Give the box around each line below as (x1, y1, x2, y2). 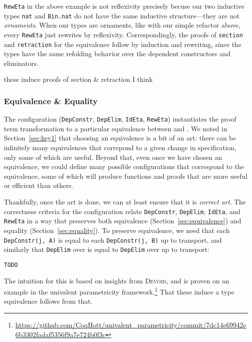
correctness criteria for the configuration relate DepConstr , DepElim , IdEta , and (4, 206, 240, 216)
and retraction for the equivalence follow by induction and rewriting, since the (4, 39, 241, 49)
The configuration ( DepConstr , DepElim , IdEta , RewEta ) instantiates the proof (4, 114, 236, 124)
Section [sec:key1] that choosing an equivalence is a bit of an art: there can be (4, 133, 236, 143)
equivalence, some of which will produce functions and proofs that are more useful (4, 171, 248, 181)
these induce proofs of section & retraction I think (4, 74, 153, 84)
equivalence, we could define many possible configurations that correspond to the (4, 161, 244, 171)
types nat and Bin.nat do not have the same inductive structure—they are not (4, 10, 240, 20)
